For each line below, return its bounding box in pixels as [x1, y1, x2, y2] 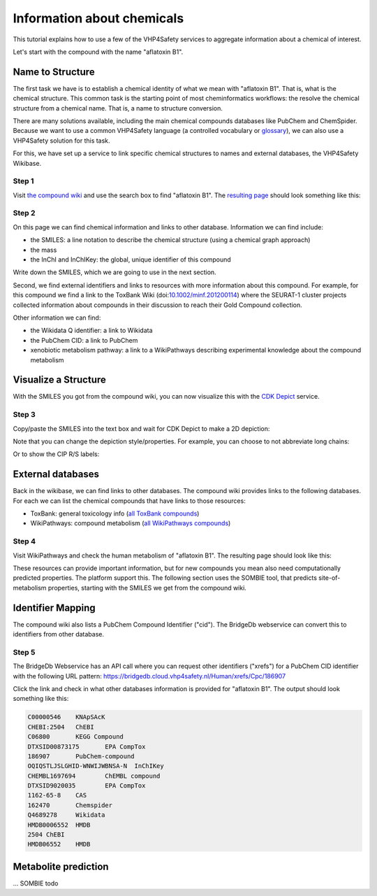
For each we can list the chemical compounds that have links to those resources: [13, 497, 246, 505]
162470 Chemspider [27, 801, 113, 809]
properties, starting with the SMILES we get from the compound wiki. [47, 583, 247, 592]
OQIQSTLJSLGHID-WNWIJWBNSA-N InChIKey [27, 762, 164, 770]
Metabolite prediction [13, 860, 109, 872]
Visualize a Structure [13, 374, 106, 386]
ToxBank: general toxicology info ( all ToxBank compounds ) [30, 509, 200, 518]
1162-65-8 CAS [27, 791, 87, 799]
